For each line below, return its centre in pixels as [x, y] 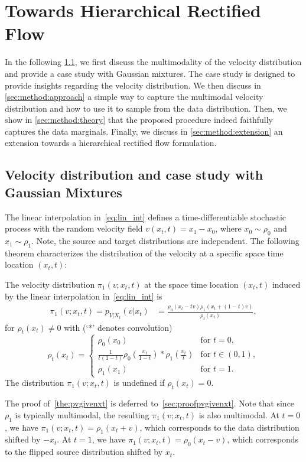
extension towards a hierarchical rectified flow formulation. [111, 143]
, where [228, 228]
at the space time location [191, 284]
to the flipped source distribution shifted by [84, 452]
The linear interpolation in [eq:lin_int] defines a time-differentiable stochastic [146, 217]
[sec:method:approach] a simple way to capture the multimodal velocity [134, 97]
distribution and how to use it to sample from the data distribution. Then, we [146, 108]
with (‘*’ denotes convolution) [118, 327]
